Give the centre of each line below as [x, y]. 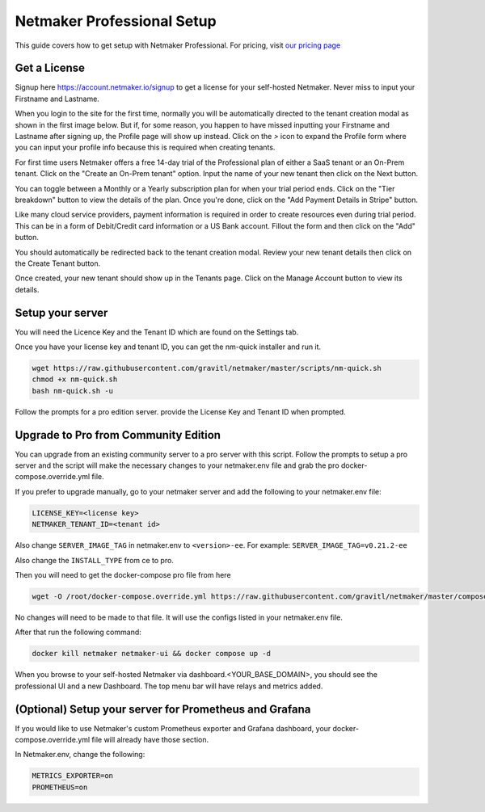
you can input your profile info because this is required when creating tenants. [145, 147]
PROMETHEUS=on [60, 787]
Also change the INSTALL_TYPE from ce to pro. [94, 560]
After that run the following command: [78, 632]
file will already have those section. [150, 739]
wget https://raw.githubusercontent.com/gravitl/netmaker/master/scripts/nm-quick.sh [207, 368]
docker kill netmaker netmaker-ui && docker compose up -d [151, 654]
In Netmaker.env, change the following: [80, 755]
